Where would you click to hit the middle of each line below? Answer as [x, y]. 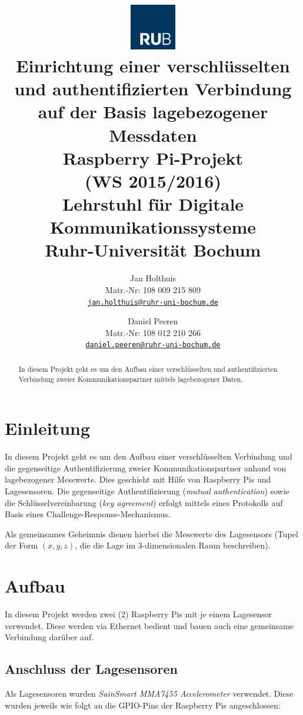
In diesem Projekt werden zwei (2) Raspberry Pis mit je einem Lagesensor [139, 614]
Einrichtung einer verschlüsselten [153, 65]
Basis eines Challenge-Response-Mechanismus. [88, 514]
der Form [21, 545]
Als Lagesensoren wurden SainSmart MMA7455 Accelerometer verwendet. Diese [149, 693]
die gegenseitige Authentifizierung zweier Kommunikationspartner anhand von [146, 468]
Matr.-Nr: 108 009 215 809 [153, 289]
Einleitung [48, 428]
